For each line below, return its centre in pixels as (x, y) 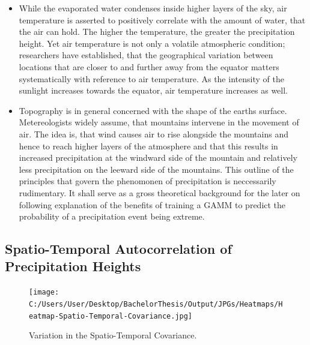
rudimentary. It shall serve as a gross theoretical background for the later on (160, 192)
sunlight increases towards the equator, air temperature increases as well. (153, 90)
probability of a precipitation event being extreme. (112, 216)
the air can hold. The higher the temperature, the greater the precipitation (157, 31)
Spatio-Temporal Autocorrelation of (118, 249)
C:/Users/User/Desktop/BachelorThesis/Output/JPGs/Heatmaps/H (156, 304)
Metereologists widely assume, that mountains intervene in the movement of (159, 122)
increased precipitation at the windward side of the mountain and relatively (158, 157)
